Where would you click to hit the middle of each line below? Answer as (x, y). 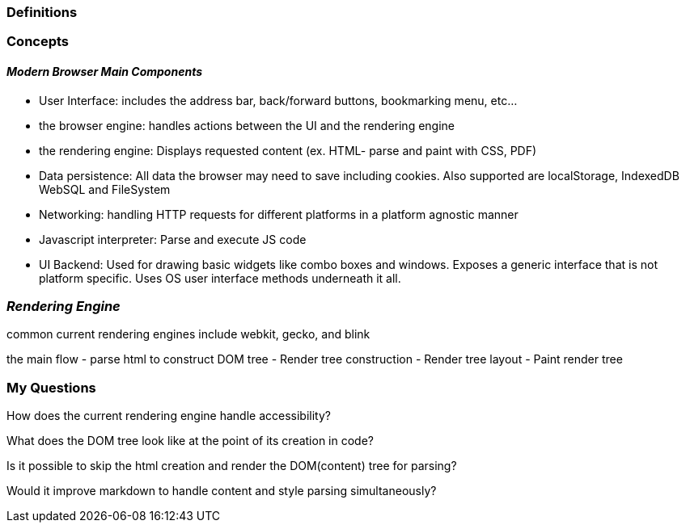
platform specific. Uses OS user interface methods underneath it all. (220, 278)
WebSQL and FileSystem (105, 189)
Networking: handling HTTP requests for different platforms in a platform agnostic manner (279, 214)
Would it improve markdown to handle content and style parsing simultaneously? (222, 491)
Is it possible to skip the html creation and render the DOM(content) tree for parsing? (232, 466)
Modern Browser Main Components (105, 71)
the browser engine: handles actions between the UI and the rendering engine (247, 125)
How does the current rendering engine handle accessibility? (169, 416)
